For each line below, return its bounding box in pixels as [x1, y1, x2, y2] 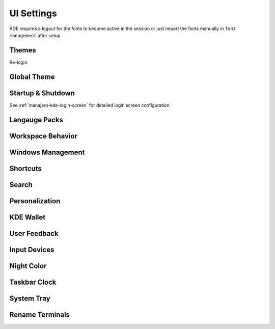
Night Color [9, 261, 47, 270]
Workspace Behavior [9, 131, 77, 140]
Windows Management [9, 148, 85, 156]
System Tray [9, 294, 50, 303]
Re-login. [9, 59, 29, 65]
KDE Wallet [9, 213, 46, 222]
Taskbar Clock [9, 278, 57, 286]
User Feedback [9, 229, 59, 238]
